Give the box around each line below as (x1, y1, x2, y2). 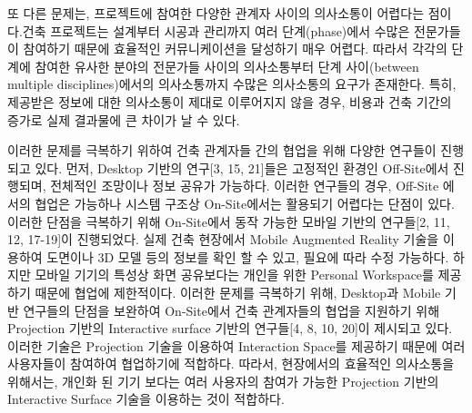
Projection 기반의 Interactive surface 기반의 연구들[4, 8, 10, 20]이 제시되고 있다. (7, 319, 453, 338)
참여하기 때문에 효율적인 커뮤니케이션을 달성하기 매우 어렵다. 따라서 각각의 (23, 39, 447, 58)
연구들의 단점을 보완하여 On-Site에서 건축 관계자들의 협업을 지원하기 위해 (23, 300, 440, 320)
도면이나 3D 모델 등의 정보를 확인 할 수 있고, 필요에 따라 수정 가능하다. (46, 247, 449, 266)
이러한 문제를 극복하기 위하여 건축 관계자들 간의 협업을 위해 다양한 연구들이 (7, 141, 437, 160)
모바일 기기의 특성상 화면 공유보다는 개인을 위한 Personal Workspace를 (35, 265, 434, 284)
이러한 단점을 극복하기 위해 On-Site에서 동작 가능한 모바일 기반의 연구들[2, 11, (7, 211, 450, 231)
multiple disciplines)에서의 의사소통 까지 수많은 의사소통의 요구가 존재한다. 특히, (7, 74, 457, 93)
